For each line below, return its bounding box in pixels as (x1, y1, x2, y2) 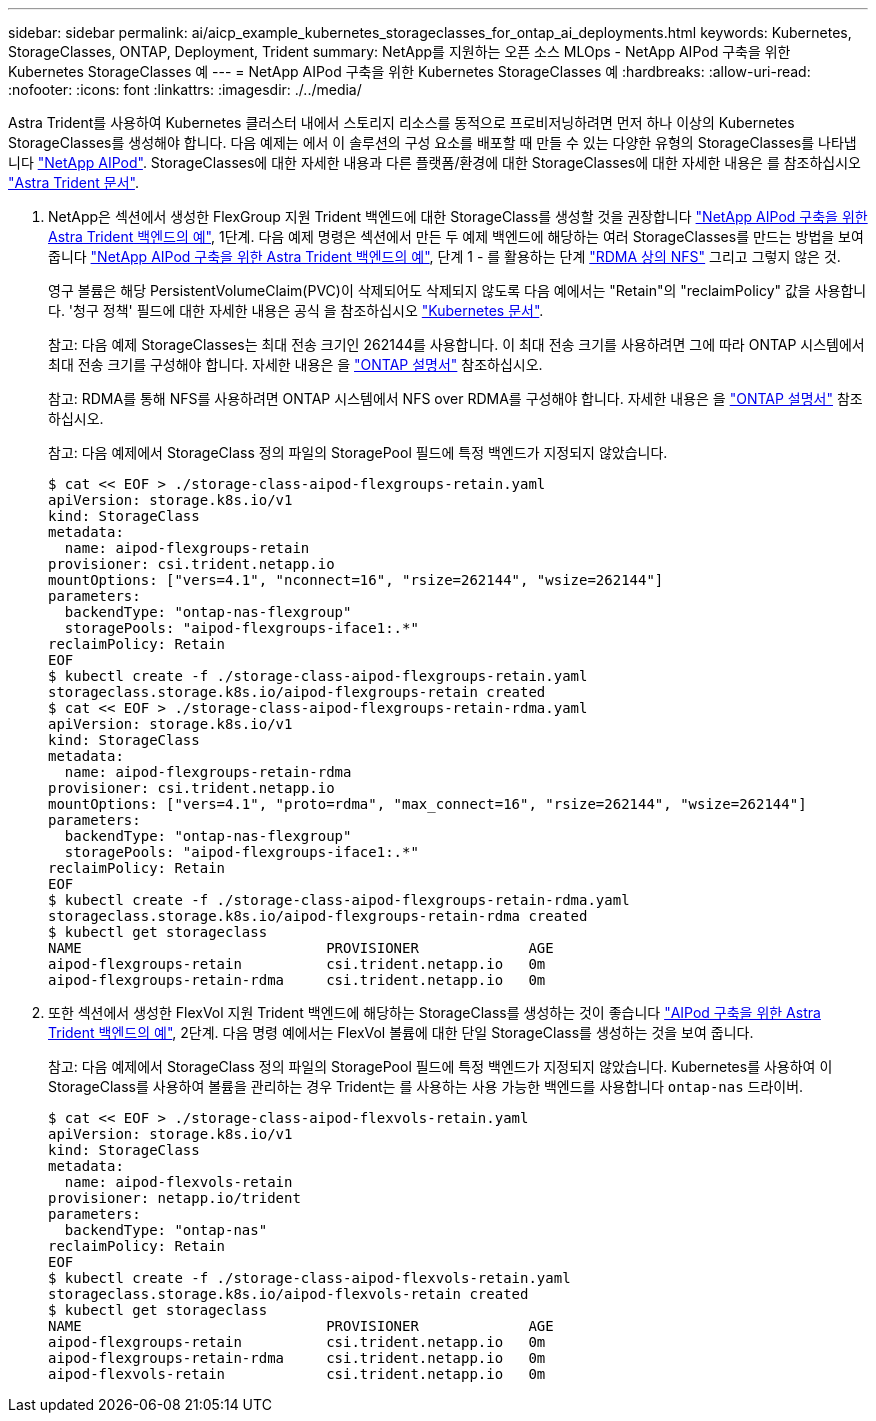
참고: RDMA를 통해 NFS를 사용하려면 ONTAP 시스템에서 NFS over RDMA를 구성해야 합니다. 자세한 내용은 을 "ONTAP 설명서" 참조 (48, 390, 863, 407)
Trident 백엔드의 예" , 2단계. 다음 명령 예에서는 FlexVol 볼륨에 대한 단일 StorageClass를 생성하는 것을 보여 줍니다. (48, 1024, 754, 1041)
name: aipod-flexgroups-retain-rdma (64, 764, 352, 780)
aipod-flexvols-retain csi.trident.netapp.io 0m (48, 1366, 546, 1382)
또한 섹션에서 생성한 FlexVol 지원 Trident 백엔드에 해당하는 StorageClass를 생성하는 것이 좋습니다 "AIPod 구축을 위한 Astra (48, 1004, 821, 1021)
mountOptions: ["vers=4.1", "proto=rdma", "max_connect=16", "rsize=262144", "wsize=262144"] (48, 796, 807, 812)
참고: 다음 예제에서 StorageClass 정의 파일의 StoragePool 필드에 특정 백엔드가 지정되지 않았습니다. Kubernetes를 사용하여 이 (48, 1058, 833, 1075)
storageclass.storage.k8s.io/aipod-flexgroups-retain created (48, 684, 546, 700)
